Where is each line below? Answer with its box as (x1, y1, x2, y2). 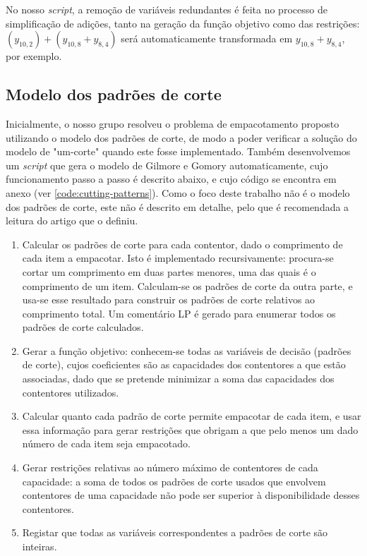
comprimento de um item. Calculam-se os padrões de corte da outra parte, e (22, 278, 353, 293)
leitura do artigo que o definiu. (6, 213, 138, 228)
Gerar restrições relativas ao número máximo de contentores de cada (22, 460, 318, 475)
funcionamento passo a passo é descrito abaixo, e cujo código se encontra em (6, 171, 337, 186)
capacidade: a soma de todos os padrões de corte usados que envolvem (22, 473, 326, 488)
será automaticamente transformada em (121, 31, 293, 46)
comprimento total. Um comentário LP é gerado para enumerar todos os (22, 306, 336, 320)
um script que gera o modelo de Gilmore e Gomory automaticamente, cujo (6, 157, 328, 172)
